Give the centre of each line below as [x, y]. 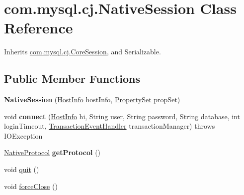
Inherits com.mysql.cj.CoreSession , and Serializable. [82, 52]
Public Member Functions [72, 79]
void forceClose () [31, 186]
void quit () [22, 169]
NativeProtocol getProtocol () [52, 152]
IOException [23, 135]
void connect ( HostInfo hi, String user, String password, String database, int [122, 116]
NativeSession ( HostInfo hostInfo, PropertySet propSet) [92, 99]
